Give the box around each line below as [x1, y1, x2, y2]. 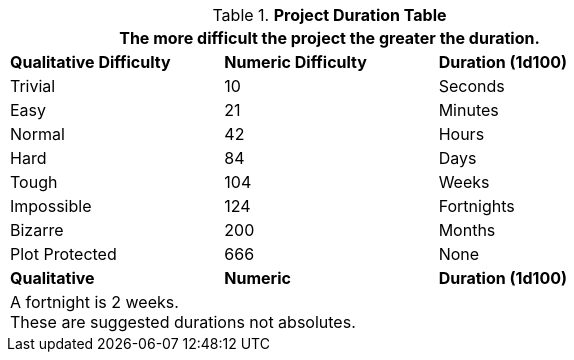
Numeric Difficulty [224, 52, 367, 72]
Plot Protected [10, 244, 117, 264]
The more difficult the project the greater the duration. [119, 28, 540, 48]
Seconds [438, 76, 505, 96]
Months [438, 220, 496, 240]
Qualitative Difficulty [10, 52, 171, 72]
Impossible [10, 196, 92, 216]
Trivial [10, 76, 56, 96]
